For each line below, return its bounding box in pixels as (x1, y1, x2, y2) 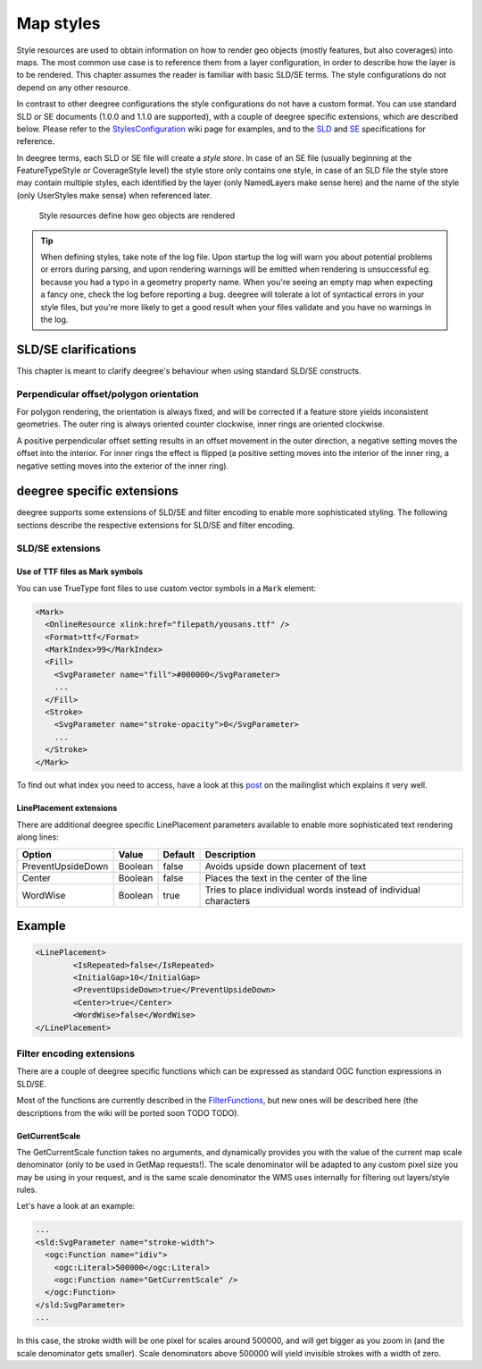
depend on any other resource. (16, 81, 131, 93)
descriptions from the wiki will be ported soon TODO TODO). (16, 1107, 240, 1118)
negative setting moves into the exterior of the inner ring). (16, 461, 229, 471)
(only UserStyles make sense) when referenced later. (16, 190, 212, 200)
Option (21, 848, 53, 860)
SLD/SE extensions (16, 542, 101, 554)
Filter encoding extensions (16, 1047, 136, 1060)
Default (162, 848, 195, 860)
